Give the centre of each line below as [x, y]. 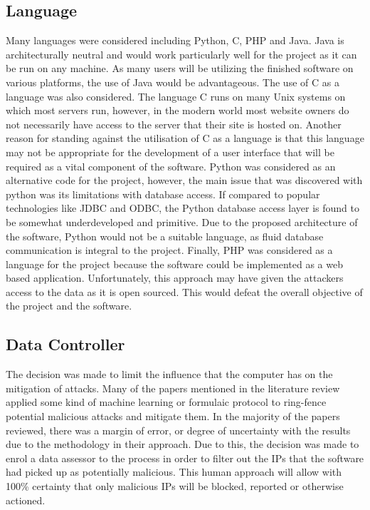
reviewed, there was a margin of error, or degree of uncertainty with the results [178, 430]
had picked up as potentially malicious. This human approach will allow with [174, 472]
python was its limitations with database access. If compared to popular [163, 194]
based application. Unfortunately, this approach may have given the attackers [175, 278]
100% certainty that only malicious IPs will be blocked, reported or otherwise [175, 486]
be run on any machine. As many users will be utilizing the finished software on [180, 68]
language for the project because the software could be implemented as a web [174, 264]
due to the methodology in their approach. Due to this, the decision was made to [183, 444]
